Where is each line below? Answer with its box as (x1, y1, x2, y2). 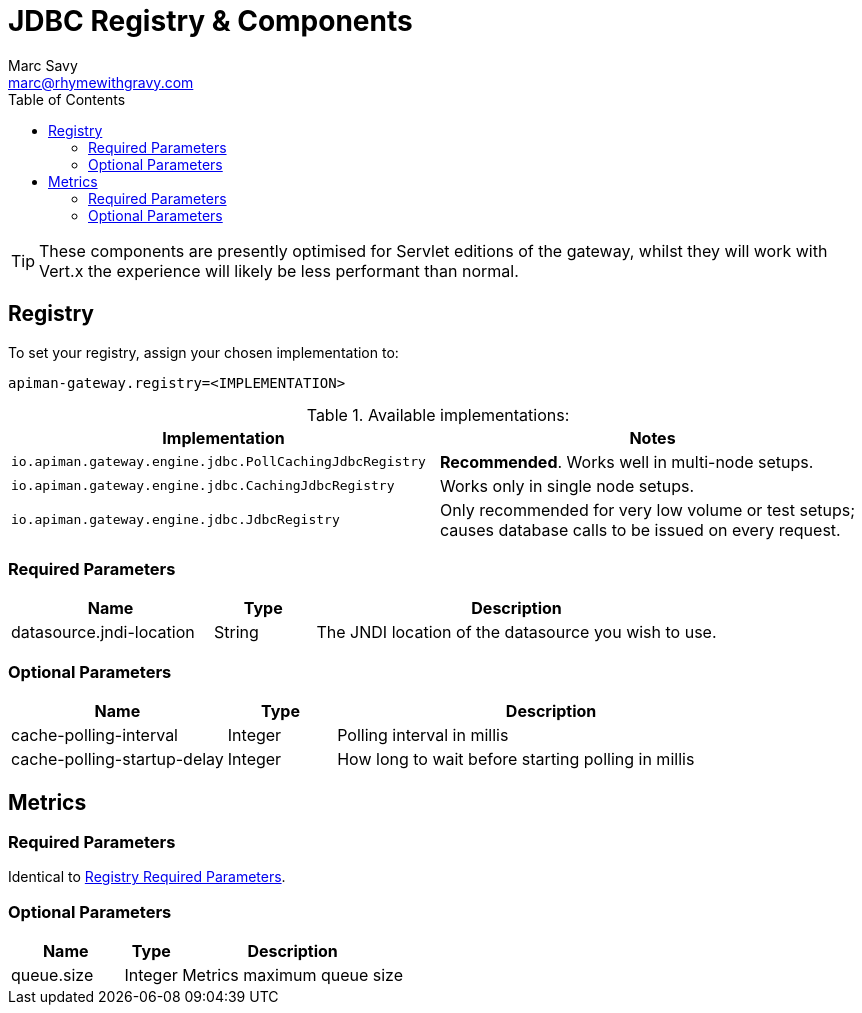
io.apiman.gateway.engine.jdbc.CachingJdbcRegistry (11, 478, 395, 494)
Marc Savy (8, 56, 78, 74)
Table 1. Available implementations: (306, 404, 570, 425)
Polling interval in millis (337, 725, 509, 746)
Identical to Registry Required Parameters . (8, 868, 286, 886)
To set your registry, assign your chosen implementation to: (8, 343, 399, 361)
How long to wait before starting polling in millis (337, 749, 695, 770)
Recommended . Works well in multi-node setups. (440, 451, 814, 472)
